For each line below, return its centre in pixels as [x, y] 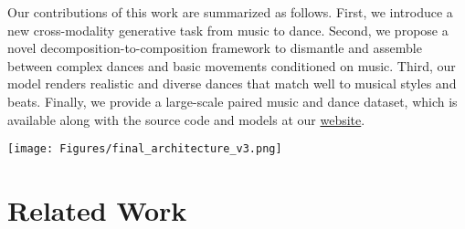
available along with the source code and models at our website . [186, 119]
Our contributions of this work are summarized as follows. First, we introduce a [230, 12]
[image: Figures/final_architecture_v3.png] [145, 149]
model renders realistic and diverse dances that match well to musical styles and [232, 83]
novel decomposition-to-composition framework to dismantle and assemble [215, 48]
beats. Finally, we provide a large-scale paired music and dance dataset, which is [232, 101]
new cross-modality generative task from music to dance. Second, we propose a [228, 30]
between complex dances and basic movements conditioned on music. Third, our [232, 65]
